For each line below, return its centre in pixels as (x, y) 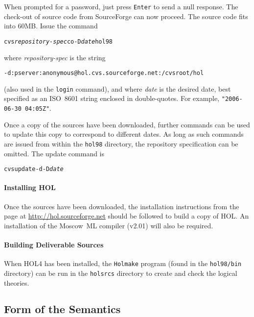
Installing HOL (30, 187)
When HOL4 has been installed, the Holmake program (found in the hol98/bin (123, 263)
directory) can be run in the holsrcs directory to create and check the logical (121, 273)
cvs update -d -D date (34, 169)
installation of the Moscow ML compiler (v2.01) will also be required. (109, 225)
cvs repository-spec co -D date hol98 (58, 41)
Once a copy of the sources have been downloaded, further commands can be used (127, 124)
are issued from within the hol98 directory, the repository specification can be (121, 143)
